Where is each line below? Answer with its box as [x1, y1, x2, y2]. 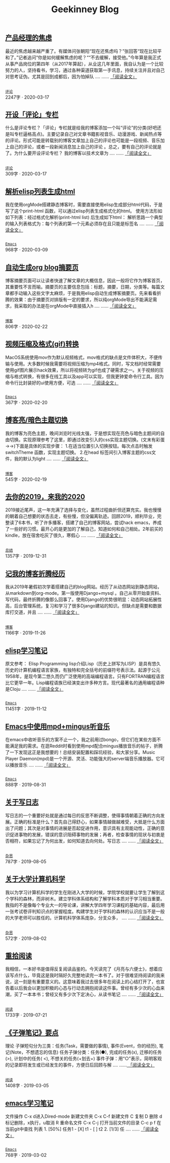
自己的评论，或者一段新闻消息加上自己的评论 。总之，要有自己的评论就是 [9, 144, 162, 150]
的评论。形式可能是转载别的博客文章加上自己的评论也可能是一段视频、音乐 [5, 137, 160, 143]
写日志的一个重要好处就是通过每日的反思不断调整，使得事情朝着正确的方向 [5, 812, 160, 818]
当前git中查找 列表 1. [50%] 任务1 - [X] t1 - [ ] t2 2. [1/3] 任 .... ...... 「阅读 [5, 1126, 154, 1132]
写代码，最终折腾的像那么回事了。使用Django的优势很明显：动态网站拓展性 [5, 596, 162, 603]
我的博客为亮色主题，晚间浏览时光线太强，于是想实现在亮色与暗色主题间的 [5, 430, 160, 436]
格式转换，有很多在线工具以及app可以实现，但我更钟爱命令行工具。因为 [14, 373, 164, 379]
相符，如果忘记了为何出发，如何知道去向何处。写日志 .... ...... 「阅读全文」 [9, 838, 164, 844]
